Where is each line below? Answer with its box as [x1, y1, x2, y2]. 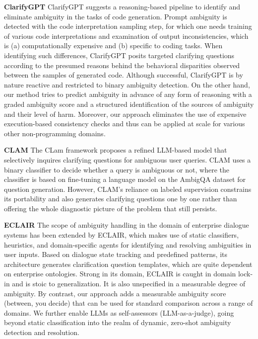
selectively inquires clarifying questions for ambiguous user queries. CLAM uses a [4, 154, 251, 165]
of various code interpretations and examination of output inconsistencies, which [4, 30, 249, 41]
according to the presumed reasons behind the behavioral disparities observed [4, 60, 240, 70]
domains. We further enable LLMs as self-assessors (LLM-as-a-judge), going [4, 307, 234, 318]
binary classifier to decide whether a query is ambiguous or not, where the [4, 164, 229, 174]
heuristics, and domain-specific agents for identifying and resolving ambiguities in [4, 239, 252, 250]
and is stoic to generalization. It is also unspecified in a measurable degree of [12, 278, 246, 289]
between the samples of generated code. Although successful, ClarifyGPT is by [4, 70, 243, 80]
